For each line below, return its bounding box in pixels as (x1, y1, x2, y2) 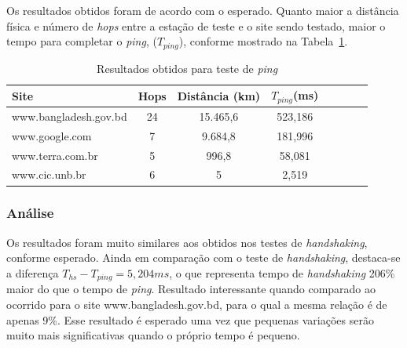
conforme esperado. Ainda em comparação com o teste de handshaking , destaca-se (6, 249, 401, 266)
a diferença (6, 264, 59, 281)
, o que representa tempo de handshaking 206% (169, 264, 395, 281)
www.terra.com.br (12, 147, 98, 163)
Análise (6, 203, 54, 223)
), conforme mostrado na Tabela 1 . (178, 33, 348, 49)
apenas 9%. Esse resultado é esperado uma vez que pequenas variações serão (6, 311, 374, 328)
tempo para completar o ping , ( (6, 33, 157, 49)
